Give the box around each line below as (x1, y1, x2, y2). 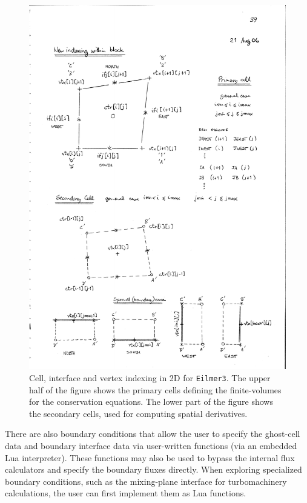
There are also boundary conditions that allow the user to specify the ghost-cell (5, 427, 300, 440)
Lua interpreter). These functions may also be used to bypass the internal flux (5, 451, 295, 464)
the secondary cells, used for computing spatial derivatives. (29, 407, 248, 419)
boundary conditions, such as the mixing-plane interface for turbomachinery (5, 475, 287, 487)
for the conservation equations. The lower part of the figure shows (29, 395, 273, 408)
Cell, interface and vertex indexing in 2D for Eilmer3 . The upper (29, 371, 271, 384)
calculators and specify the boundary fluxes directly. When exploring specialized (5, 463, 302, 476)
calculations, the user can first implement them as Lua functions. (5, 487, 246, 499)
